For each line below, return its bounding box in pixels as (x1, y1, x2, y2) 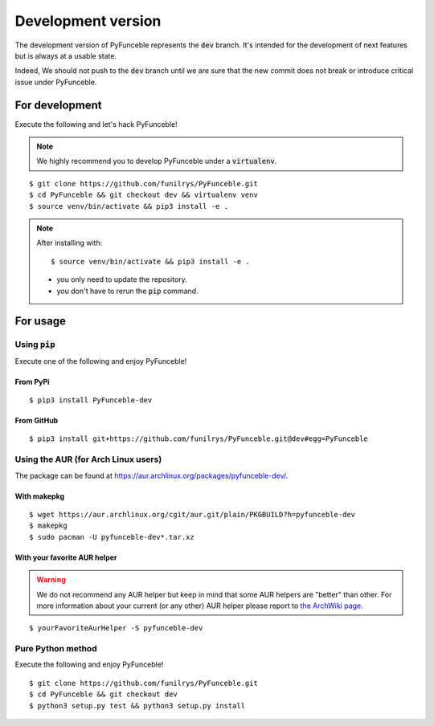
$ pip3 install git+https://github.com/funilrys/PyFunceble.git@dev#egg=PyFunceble (29, 434, 369, 443)
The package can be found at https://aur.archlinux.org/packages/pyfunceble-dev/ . (14, 471, 289, 480)
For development (14, 98, 102, 112)
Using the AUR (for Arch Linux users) (14, 454, 162, 465)
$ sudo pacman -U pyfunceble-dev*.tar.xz (29, 532, 194, 541)
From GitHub (14, 416, 59, 426)
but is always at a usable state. (14, 51, 117, 60)
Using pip (14, 339, 55, 350)
